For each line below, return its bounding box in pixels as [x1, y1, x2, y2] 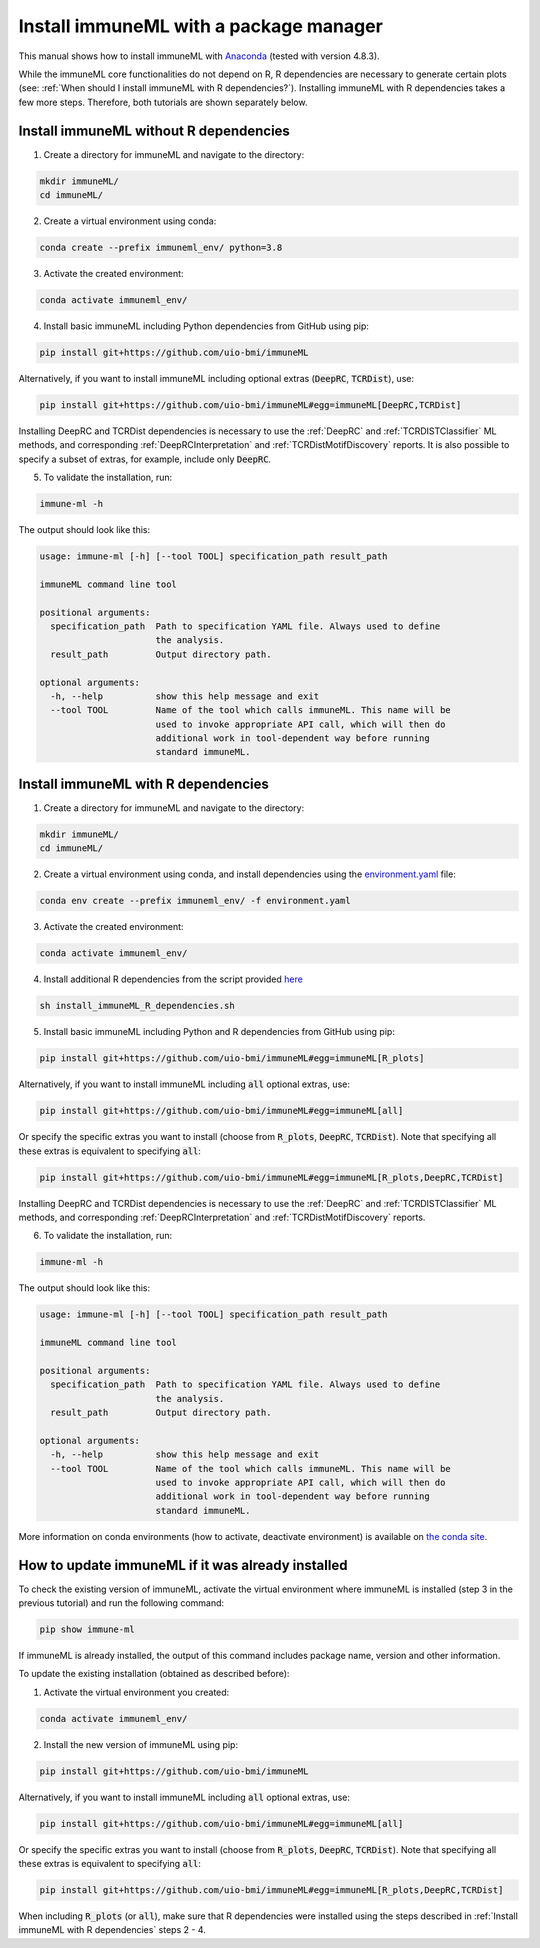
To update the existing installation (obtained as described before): [18, 1668, 290, 1680]
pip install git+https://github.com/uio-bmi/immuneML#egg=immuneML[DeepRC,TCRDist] [39, 399, 462, 410]
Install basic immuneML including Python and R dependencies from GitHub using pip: [43, 1026, 395, 1038]
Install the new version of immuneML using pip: [43, 1738, 239, 1750]
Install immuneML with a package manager [18, 15, 384, 37]
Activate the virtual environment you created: [43, 1686, 230, 1698]
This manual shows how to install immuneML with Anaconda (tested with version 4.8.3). [18, 50, 380, 62]
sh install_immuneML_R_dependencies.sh [39, 1000, 235, 1012]
